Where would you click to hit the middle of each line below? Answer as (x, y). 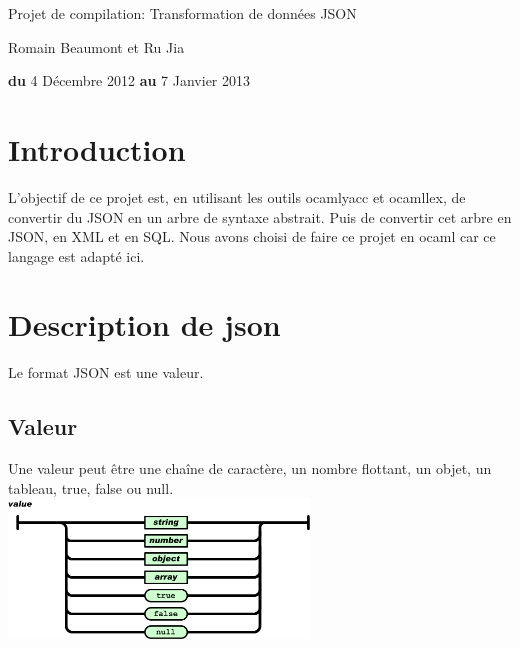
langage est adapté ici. (76, 255)
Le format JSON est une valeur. (106, 372)
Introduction (97, 148)
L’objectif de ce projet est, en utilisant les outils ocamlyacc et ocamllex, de (237, 196)
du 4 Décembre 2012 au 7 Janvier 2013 (129, 80)
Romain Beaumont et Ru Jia (96, 46)
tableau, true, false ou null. (91, 487)
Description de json (144, 324)
